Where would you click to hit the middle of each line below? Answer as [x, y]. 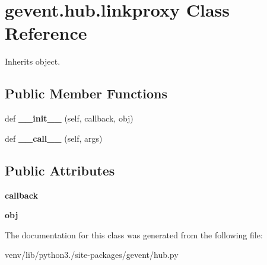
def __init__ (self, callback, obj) [69, 118]
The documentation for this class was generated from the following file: [134, 234]
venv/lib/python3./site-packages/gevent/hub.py [92, 255]
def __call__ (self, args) [54, 138]
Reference [46, 33]
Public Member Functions [86, 93]
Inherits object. [33, 61]
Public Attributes [60, 170]
